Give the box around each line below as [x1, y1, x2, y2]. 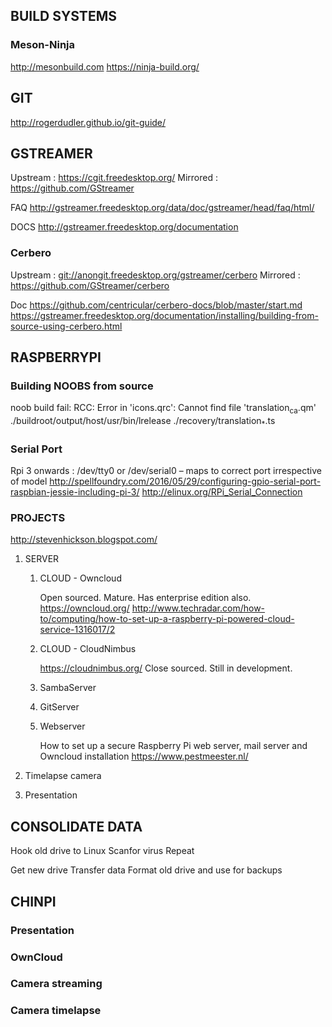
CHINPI [10, 893, 57, 910]
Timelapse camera [24, 770, 102, 782]
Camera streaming [10, 977, 103, 991]
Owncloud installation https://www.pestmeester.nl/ [39, 750, 249, 763]
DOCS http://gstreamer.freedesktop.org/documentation [10, 221, 239, 233]
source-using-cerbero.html [10, 320, 123, 332]
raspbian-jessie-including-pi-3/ [10, 486, 140, 498]
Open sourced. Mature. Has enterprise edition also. [39, 592, 252, 604]
